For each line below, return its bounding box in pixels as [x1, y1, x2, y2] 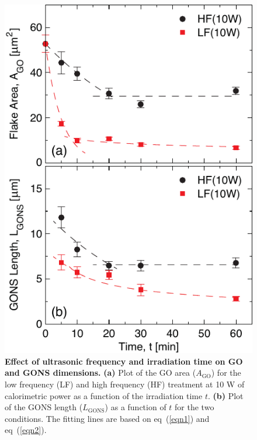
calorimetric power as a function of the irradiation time [5, 389, 203, 401]
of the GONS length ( [5, 401, 83, 413]
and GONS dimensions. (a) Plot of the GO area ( [5, 366, 196, 379]
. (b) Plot [207, 389, 244, 401]
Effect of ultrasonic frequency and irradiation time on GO [5, 355, 243, 367]
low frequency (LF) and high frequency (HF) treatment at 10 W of [5, 378, 245, 390]
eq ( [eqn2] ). [5, 424, 47, 436]
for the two [175, 401, 214, 413]
